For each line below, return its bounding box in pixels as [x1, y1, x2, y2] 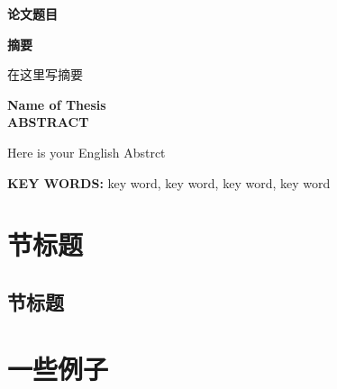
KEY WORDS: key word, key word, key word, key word [7, 173, 331, 192]
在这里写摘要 [7, 65, 83, 84]
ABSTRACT [7, 113, 89, 131]
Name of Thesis [7, 95, 106, 113]
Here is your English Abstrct [7, 142, 166, 161]
